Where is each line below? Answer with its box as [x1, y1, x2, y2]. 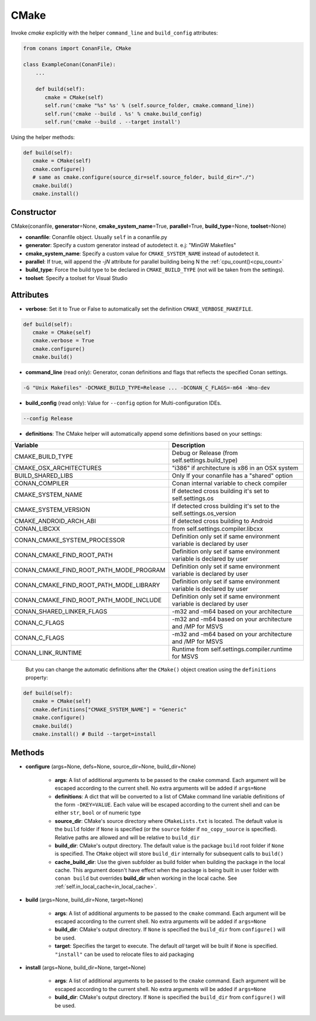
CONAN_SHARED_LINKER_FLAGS [14, 607, 108, 615]
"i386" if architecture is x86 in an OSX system [171, 463, 298, 472]
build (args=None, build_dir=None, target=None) [25, 896, 143, 903]
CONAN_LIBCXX [14, 524, 60, 532]
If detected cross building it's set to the [171, 501, 280, 510]
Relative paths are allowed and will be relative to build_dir [54, 834, 200, 841]
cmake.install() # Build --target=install [32, 730, 156, 737]
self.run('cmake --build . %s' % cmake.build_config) [44, 110, 202, 117]
